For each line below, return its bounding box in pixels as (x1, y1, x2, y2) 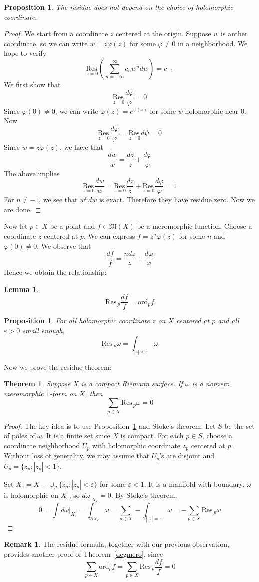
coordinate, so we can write (4, 38, 88, 48)
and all (218, 315, 239, 326)
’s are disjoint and (159, 450, 215, 461)
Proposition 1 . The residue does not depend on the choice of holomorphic (4, 2, 233, 12)
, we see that (39, 194, 78, 205)
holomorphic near (185, 105, 239, 116)
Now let (4, 221, 28, 231)
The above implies (4, 168, 60, 178)
